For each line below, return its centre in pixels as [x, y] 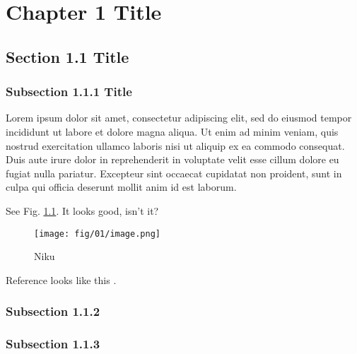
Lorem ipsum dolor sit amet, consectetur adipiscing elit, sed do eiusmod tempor [179, 118]
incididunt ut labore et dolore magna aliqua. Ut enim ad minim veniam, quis [172, 131]
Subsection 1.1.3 [53, 344]
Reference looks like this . [61, 279]
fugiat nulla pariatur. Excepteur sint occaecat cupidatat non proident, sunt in [174, 173]
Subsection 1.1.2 [53, 311]
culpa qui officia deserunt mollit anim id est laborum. [121, 187]
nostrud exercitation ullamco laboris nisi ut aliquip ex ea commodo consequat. [175, 145]
